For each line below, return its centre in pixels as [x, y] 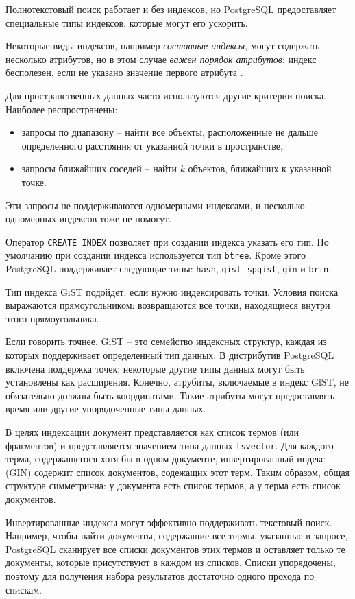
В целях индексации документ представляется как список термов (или [152, 432]
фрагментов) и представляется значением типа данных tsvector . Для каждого [170, 445]
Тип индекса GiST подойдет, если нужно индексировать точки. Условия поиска [172, 291]
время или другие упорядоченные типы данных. [106, 409]
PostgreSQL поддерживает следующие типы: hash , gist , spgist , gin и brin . [169, 269]
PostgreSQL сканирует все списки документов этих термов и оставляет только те [175, 549]
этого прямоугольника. [52, 318]
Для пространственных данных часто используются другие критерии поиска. [166, 95]
